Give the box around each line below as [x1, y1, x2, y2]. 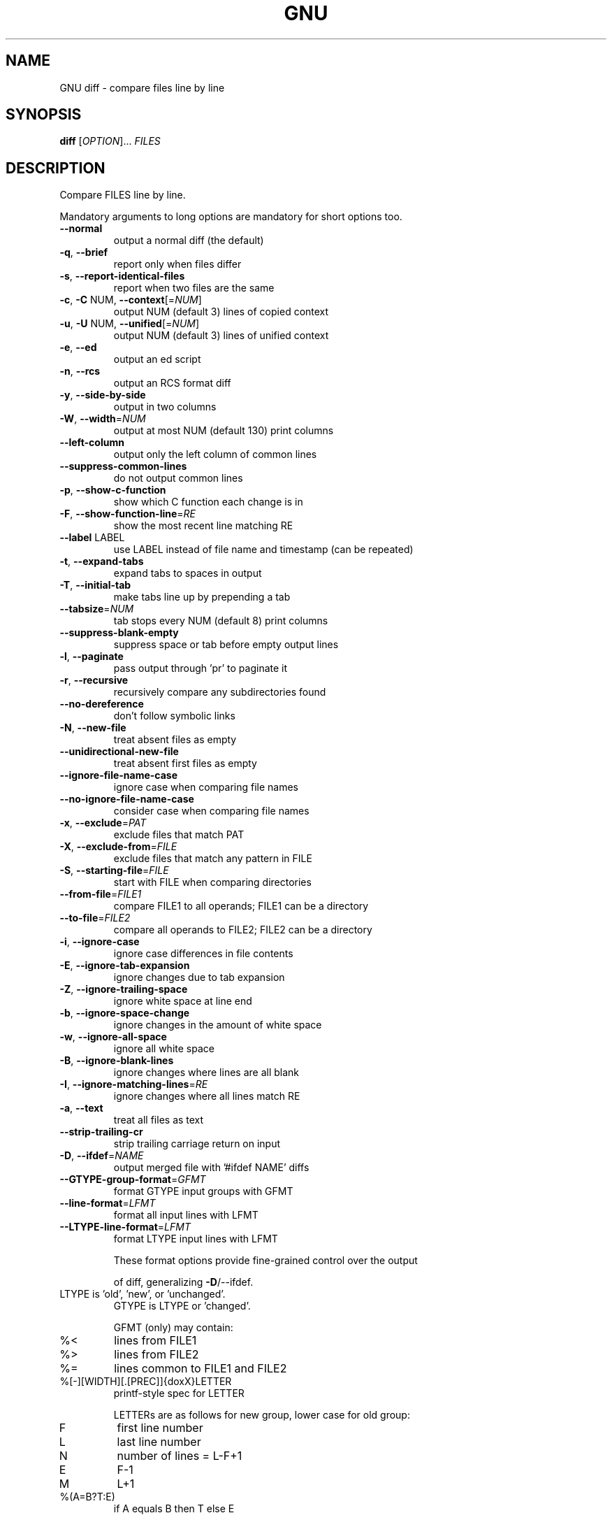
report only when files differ [113, 258, 242, 271]
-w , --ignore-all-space [59, 1031, 167, 1043]
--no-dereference [59, 698, 144, 710]
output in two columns [113, 401, 217, 413]
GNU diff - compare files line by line [59, 81, 225, 94]
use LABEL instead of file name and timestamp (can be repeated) [113, 543, 414, 556]
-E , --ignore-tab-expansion [59, 959, 190, 972]
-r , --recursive [59, 674, 129, 687]
